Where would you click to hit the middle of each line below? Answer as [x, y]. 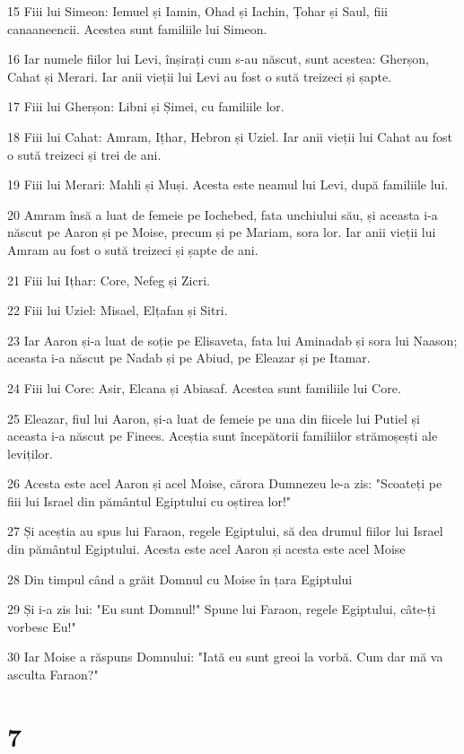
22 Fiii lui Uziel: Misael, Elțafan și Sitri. [118, 310]
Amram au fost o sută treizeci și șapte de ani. [133, 249]
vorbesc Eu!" [42, 626]
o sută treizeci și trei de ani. [84, 154]
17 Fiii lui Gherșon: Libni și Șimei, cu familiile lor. [146, 106]
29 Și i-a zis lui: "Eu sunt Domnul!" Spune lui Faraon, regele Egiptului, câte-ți [222, 609]
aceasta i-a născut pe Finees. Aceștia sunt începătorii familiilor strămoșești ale [223, 436]
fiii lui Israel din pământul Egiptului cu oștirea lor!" [149, 500]
